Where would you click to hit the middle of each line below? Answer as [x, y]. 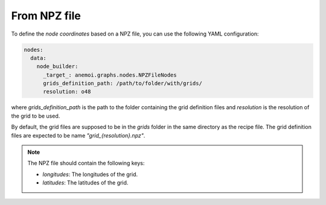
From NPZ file [46, 16]
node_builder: [57, 67]
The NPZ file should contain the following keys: [86, 163]
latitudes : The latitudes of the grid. [85, 183]
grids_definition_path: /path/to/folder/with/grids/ [123, 84]
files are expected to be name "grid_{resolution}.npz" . [78, 135]
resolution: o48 [67, 92]
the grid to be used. [36, 116]
